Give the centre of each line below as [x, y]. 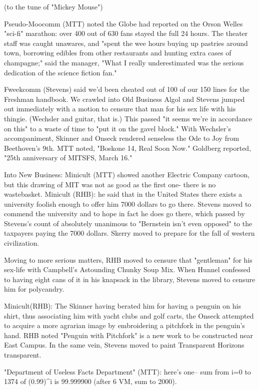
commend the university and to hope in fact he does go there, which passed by [124, 213]
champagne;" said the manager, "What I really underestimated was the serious [124, 62]
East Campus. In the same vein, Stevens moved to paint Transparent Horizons [124, 345]
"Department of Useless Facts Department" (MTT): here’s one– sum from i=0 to [127, 371]
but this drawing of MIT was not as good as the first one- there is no [110, 184]
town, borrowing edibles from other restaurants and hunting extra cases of [118, 53]
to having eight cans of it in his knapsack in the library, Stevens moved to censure [130, 279]
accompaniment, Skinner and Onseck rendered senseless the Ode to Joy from [122, 138]
